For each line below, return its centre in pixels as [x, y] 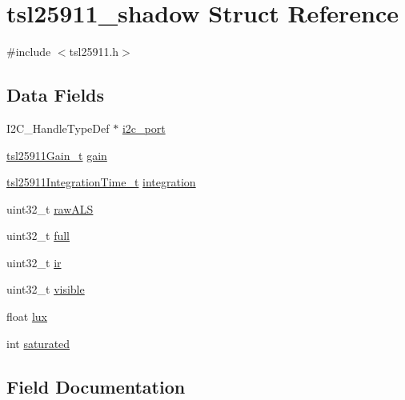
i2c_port [144, 128]
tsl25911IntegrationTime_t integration [101, 182]
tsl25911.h [94, 52]
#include [29, 52]
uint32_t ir [34, 262]
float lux [27, 316]
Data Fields [56, 95]
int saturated [38, 343]
